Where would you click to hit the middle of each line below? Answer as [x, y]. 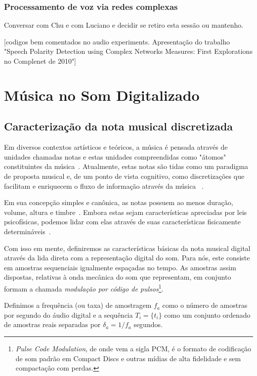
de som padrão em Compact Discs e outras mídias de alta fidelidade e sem [128, 358]
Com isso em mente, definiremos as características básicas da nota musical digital [127, 248]
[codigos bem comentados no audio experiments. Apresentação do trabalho [117, 41]
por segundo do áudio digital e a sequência [68, 314]
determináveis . [27, 231]
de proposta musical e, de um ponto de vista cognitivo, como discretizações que [124, 176]
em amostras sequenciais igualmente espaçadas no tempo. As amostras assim [120, 267]
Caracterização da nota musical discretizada [119, 126]
